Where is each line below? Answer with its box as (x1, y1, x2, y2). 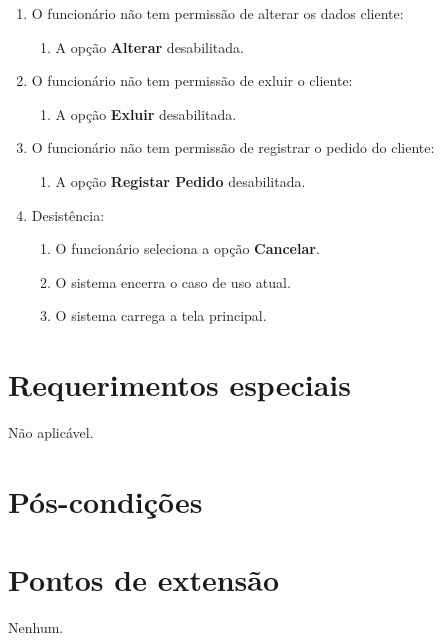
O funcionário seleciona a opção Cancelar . (55, 238, 320, 259)
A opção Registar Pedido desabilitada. (55, 170, 306, 191)
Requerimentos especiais (8, 364, 351, 405)
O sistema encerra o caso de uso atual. (55, 271, 291, 292)
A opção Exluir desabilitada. (55, 103, 237, 124)
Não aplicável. (8, 422, 94, 443)
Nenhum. (8, 617, 64, 638)
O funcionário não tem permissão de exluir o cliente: (31, 70, 353, 91)
